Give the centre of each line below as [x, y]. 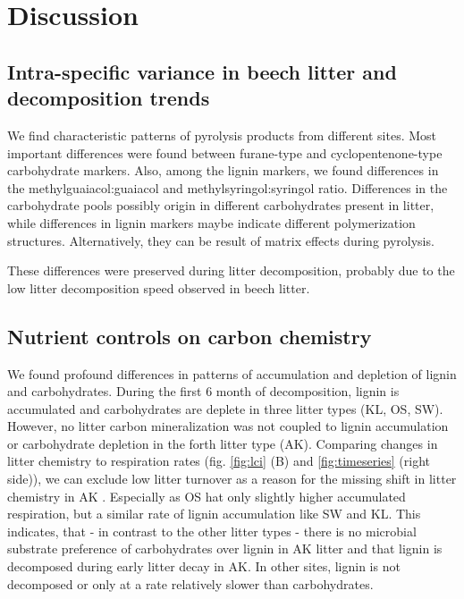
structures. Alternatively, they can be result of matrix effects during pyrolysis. [221, 240]
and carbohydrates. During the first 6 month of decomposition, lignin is [203, 391]
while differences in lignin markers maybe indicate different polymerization [211, 222]
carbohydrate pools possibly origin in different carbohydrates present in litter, [221, 205]
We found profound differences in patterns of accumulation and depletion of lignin [232, 373]
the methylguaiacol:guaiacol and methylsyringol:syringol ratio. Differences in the [228, 187]
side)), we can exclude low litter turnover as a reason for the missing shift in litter [232, 479]
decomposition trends [109, 98]
